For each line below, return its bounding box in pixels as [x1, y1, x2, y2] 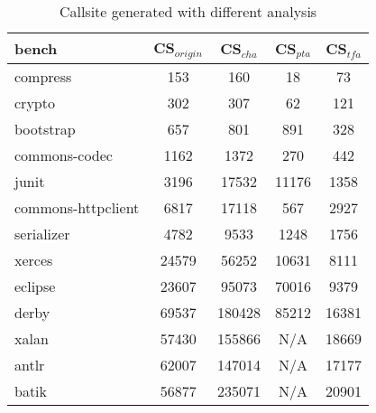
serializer [14, 222, 70, 244]
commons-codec [14, 144, 113, 165]
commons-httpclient [14, 196, 140, 218]
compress [14, 65, 72, 87]
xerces [14, 249, 53, 270]
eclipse [14, 275, 56, 296]
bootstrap [14, 117, 76, 139]
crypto [14, 91, 55, 113]
